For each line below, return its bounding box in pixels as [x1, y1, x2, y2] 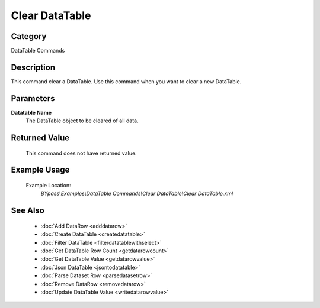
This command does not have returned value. [25, 150, 137, 157]
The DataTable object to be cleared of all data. [25, 117, 139, 124]
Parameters [11, 93, 55, 103]
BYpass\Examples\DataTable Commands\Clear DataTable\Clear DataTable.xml [40, 190, 233, 197]
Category [11, 31, 47, 41]
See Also [11, 206, 44, 216]
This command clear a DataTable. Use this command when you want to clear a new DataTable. [11, 77, 242, 85]
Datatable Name [11, 109, 52, 116]
